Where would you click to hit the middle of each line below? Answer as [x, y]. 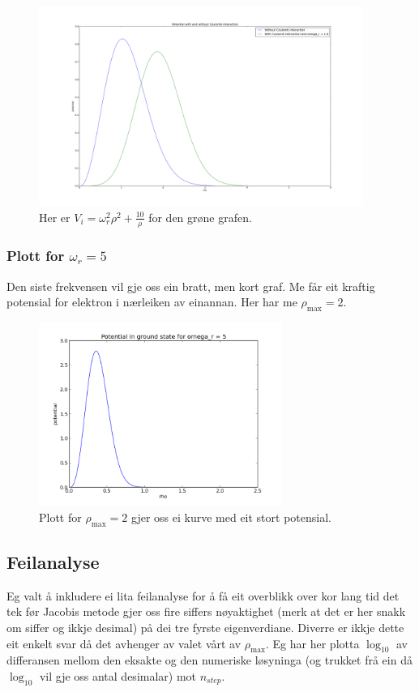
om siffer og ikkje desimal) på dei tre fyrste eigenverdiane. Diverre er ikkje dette [205, 627]
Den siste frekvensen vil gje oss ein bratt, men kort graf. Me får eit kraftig [191, 286]
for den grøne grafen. [200, 217]
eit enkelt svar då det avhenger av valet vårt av [124, 643]
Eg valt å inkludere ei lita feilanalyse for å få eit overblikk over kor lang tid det [203, 595]
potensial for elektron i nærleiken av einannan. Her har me [152, 302]
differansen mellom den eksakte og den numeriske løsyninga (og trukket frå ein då [209, 660]
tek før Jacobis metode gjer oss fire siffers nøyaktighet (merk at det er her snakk [206, 611]
